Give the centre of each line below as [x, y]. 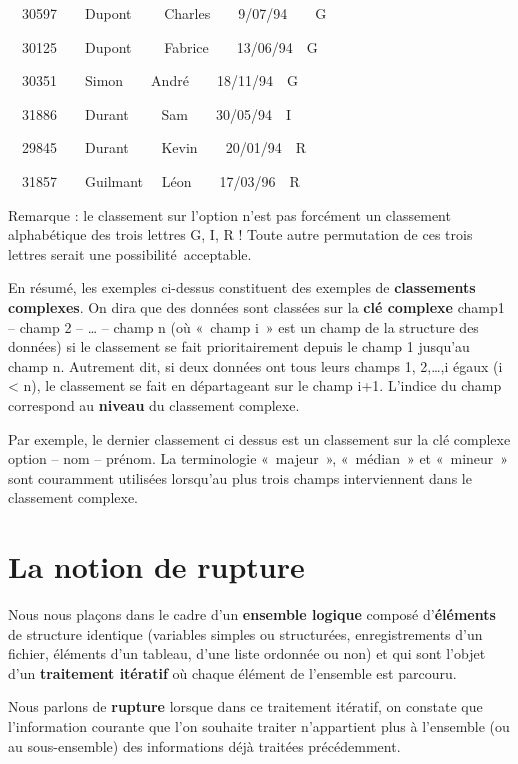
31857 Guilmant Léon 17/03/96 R [160, 180]
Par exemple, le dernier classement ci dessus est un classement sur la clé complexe [259, 438]
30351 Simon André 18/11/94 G [159, 80]
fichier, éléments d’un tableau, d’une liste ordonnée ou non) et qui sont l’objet [247, 653]
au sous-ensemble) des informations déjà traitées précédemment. [204, 745]
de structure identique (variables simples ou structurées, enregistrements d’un [245, 633]
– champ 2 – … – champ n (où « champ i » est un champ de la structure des [243, 326]
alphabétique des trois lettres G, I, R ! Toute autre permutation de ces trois [240, 234]
